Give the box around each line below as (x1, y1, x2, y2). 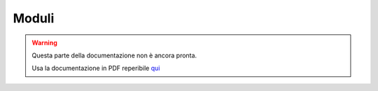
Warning (31, 38, 57, 47)
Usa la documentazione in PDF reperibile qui (31, 64, 160, 73)
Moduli (13, 10, 55, 26)
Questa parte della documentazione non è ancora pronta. (31, 51, 197, 59)
